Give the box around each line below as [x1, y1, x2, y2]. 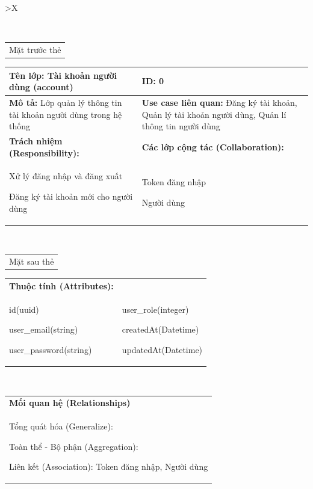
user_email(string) [9, 323, 78, 336]
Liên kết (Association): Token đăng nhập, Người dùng [9, 460, 208, 473]
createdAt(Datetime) [122, 323, 199, 336]
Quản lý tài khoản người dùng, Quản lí [141, 108, 287, 120]
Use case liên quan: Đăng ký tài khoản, [141, 96, 297, 108]
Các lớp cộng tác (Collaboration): [141, 140, 284, 153]
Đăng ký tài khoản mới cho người [9, 190, 133, 203]
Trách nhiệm [9, 135, 63, 147]
